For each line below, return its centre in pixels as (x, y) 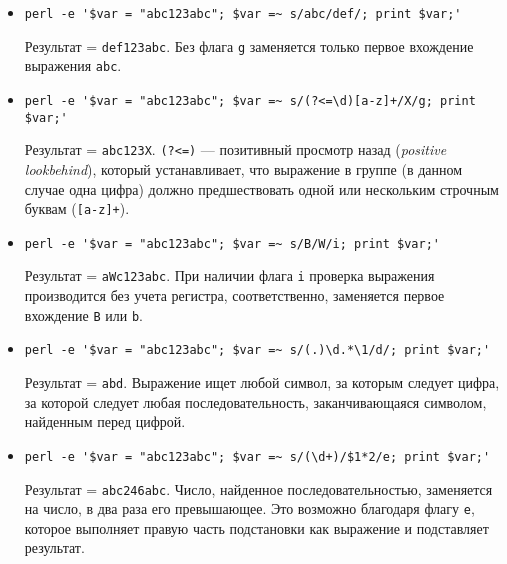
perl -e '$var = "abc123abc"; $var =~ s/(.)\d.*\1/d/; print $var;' (257, 350)
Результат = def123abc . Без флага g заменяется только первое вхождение (249, 45)
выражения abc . (73, 65)
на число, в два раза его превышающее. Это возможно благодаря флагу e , (249, 508)
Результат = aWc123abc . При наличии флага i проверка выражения (229, 275)
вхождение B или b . (83, 314)
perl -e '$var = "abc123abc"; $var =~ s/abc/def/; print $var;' (243, 14)
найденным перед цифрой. (105, 421)
